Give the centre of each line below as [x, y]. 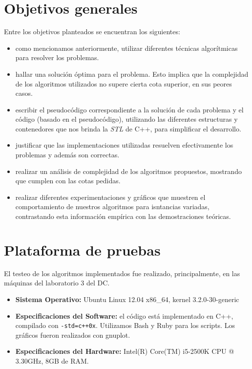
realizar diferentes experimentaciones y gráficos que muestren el [110, 197]
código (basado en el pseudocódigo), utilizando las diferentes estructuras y [126, 119]
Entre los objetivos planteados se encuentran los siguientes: [92, 32]
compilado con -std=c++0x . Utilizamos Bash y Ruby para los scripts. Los [125, 325]
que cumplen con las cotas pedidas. [68, 181]
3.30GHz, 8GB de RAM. [52, 360]
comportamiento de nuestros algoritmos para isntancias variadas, [112, 206]
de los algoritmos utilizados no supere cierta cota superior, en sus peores [124, 83]
